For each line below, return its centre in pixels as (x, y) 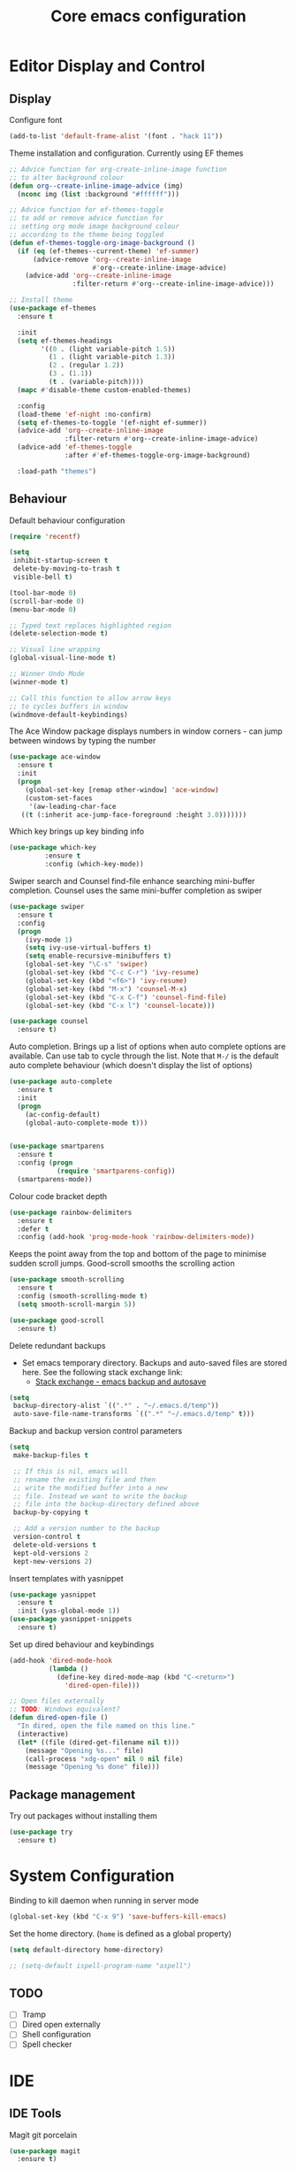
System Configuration (92, 1876)
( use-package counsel (49, 1021)
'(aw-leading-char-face (72, 806)
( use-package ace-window (55, 757)
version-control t (47, 1537)
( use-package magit (45, 2151)
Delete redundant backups (57, 1345)
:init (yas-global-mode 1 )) (69, 1611)
